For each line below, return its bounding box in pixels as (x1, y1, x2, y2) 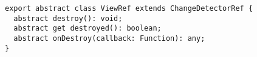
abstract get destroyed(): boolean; (13, 24, 162, 33)
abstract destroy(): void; (13, 14, 123, 23)
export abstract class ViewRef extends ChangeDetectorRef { (5, 4, 253, 13)
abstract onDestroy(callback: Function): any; (13, 34, 205, 43)
